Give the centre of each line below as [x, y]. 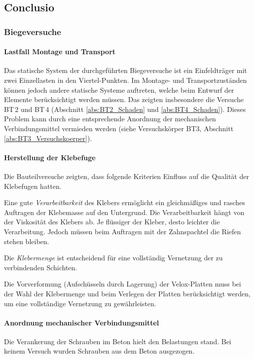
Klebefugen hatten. [33, 186]
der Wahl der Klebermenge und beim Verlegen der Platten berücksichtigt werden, [127, 293]
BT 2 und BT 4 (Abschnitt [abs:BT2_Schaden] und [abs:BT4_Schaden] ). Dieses [125, 109]
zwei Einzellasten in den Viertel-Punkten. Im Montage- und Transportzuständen [126, 80]
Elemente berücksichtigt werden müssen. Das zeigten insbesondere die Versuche [124, 99]
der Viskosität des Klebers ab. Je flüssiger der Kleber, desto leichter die [112, 222]
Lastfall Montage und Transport [60, 52]
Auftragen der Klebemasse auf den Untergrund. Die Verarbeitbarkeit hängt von [124, 212]
